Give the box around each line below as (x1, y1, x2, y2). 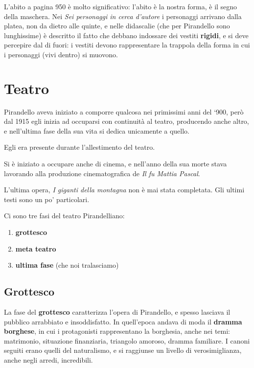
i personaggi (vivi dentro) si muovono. (4, 49, 118, 59)
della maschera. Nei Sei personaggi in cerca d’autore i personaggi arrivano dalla (4, 11, 242, 21)
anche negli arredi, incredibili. (4, 354, 93, 365)
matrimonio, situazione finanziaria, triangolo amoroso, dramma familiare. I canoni (4, 335, 250, 345)
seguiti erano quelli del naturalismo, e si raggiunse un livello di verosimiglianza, (4, 345, 242, 355)
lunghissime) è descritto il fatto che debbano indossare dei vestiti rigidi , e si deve (4, 30, 249, 40)
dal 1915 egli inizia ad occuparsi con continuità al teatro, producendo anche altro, (4, 116, 249, 126)
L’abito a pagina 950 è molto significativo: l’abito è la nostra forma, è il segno (4, 1, 237, 11)
